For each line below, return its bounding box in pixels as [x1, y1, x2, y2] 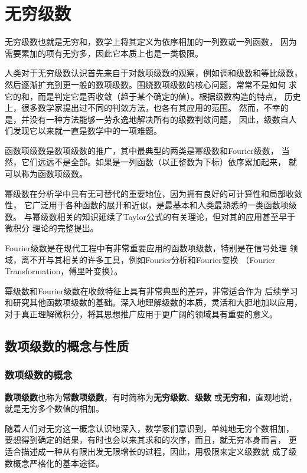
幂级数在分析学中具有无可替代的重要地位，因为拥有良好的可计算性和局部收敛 [5, 187, 302, 199]
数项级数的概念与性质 [5, 336, 129, 354]
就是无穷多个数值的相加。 [5, 402, 104, 415]
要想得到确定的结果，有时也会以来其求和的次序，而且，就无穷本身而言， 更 [5, 433, 297, 446]
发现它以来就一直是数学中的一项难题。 [12, 124, 162, 137]
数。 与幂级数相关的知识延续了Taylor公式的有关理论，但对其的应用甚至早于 [5, 210, 295, 222]
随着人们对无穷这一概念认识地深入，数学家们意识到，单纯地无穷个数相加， [5, 422, 294, 434]
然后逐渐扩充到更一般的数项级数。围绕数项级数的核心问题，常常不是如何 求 [5, 78, 297, 90]
